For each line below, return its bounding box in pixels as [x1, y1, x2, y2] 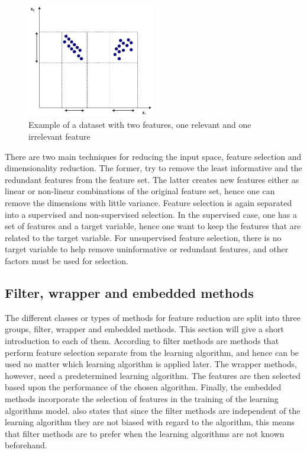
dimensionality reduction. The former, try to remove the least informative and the [5, 162, 302, 174]
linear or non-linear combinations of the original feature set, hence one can [5, 185, 275, 197]
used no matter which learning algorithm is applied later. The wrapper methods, [5, 358, 297, 370]
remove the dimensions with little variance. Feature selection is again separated [5, 197, 292, 208]
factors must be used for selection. [5, 254, 128, 266]
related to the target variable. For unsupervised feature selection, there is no [5, 231, 282, 243]
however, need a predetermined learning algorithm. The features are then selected [5, 369, 301, 381]
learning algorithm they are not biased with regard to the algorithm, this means [5, 416, 295, 428]
